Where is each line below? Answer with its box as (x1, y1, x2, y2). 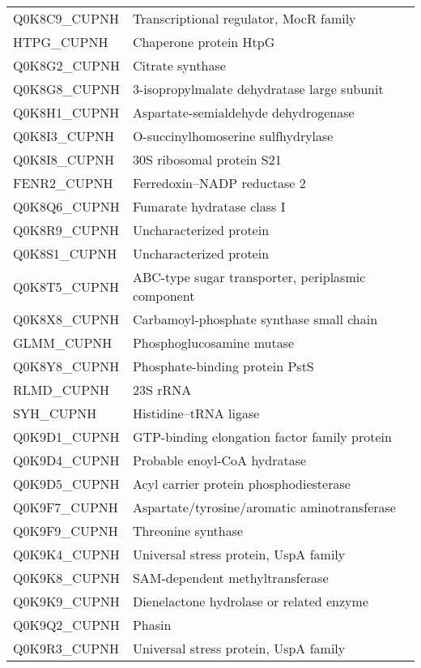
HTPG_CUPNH (13, 32, 108, 51)
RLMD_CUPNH (13, 380, 110, 399)
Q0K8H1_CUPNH (13, 103, 120, 122)
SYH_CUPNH (13, 404, 97, 422)
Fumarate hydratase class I (132, 197, 286, 216)
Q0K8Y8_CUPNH (13, 357, 120, 375)
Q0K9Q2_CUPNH (13, 615, 120, 634)
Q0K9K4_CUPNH (13, 545, 120, 563)
